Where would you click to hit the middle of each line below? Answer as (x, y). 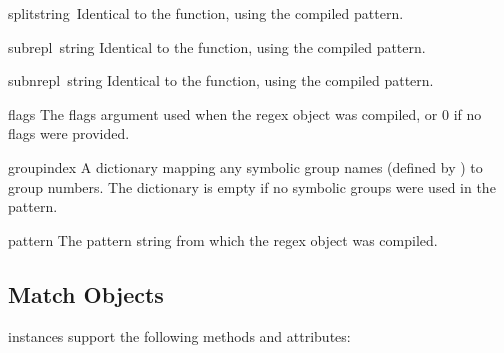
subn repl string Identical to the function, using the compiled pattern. (221, 80)
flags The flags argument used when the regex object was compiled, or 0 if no (245, 113)
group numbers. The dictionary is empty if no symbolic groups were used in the (252, 186)
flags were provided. (69, 133)
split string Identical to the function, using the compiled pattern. (206, 13)
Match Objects (86, 293)
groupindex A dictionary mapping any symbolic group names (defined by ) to (245, 166)
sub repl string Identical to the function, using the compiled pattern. (217, 46)
